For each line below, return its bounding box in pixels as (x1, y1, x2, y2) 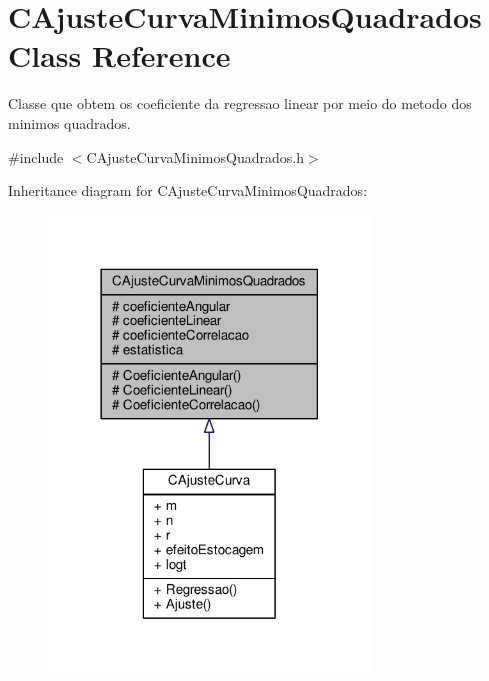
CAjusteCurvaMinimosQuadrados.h (86, 146, 304, 167)
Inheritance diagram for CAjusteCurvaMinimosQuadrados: (8, 180, 368, 201)
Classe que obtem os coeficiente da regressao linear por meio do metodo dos (8, 93, 472, 114)
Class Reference (8, 35, 231, 76)
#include (8, 146, 64, 167)
